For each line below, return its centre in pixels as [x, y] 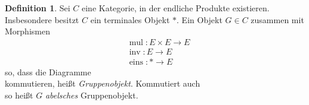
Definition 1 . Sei [38, 8]
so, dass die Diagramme [48, 71]
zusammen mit [277, 19]
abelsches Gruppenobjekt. [92, 95]
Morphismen [27, 31]
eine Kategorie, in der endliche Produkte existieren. [176, 8]
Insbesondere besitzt [42, 19]
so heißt [19, 95]
